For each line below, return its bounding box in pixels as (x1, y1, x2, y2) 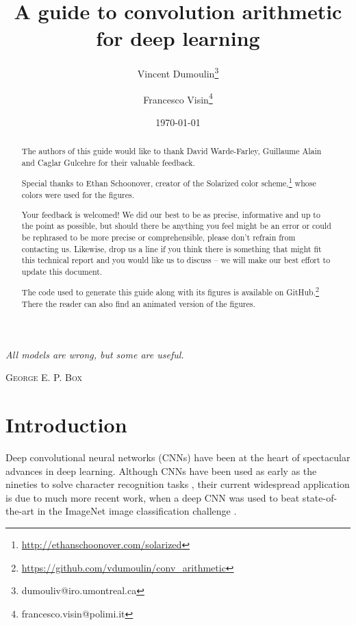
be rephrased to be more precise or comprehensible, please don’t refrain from (21, 231, 296, 243)
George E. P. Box (5, 370, 82, 384)
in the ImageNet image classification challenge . (37, 504, 237, 518)
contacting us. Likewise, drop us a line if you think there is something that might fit (21, 243, 322, 254)
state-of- (302, 490, 338, 504)
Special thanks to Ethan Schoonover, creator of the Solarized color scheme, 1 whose (21, 175, 316, 189)
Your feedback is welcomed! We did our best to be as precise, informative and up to (21, 208, 320, 220)
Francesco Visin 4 (143, 90, 213, 106)
